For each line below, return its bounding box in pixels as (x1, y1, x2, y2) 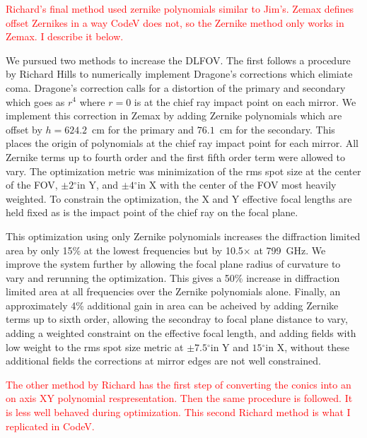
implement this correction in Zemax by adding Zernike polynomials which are (6, 108, 342, 123)
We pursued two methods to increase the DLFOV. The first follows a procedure (6, 52, 351, 67)
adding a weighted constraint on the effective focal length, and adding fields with (6, 326, 356, 341)
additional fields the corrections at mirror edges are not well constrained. (6, 353, 321, 368)
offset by (6, 122, 42, 136)
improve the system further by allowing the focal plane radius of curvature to (6, 256, 341, 271)
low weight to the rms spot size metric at (6, 339, 184, 354)
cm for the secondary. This (219, 122, 335, 136)
